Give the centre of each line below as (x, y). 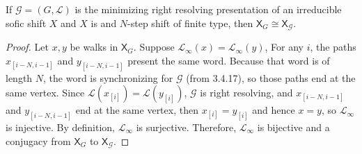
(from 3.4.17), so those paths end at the (271, 77)
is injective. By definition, (61, 127)
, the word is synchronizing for (108, 77)
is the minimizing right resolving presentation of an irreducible (208, 9)
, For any (284, 47)
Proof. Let (27, 47)
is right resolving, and (246, 93)
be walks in (94, 47)
